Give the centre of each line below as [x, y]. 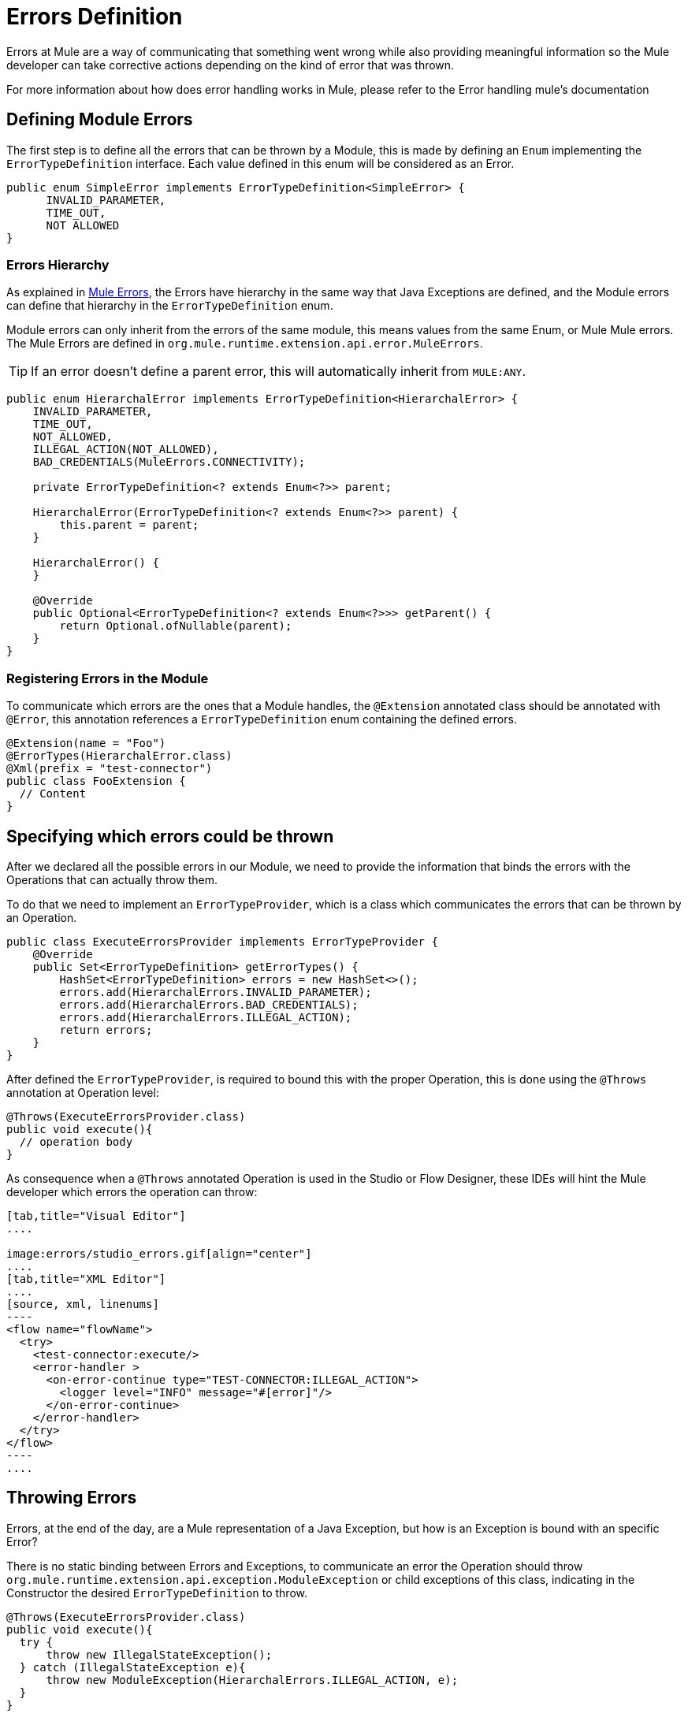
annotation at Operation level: [83, 1092]
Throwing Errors [72, 1498]
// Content [53, 794]
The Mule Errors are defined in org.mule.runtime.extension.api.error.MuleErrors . [245, 344]
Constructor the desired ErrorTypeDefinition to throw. [157, 1592]
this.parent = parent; [129, 525]
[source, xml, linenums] [83, 1304]
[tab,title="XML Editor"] [86, 1278]
